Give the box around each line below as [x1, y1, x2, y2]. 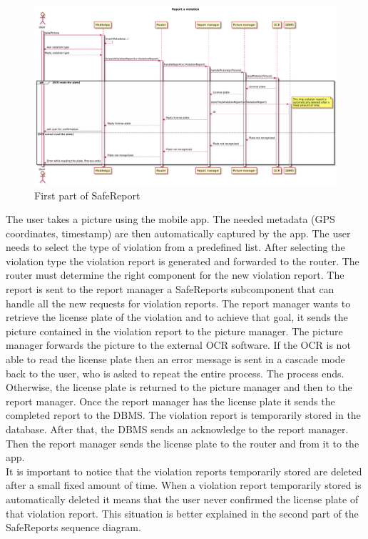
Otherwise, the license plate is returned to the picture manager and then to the [6, 380, 352, 395]
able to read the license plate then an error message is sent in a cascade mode [6, 352, 345, 367]
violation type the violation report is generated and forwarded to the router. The [6, 253, 359, 268]
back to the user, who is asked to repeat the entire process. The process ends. [6, 365, 344, 380]
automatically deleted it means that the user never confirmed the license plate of [6, 491, 359, 506]
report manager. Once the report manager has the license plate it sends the [6, 393, 335, 408]
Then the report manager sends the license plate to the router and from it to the [6, 435, 359, 450]
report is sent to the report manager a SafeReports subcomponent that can [6, 282, 334, 297]
